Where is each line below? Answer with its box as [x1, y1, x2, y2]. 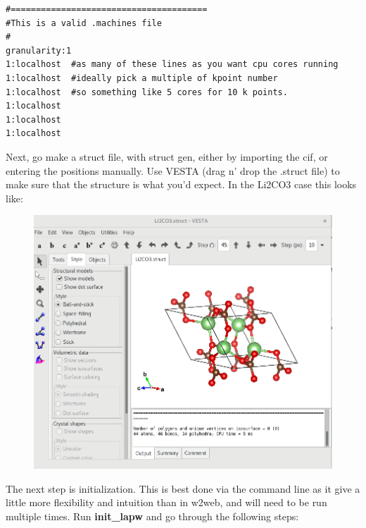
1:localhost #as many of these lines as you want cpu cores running [6, 59, 339, 70]
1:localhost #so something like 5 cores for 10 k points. [6, 87, 288, 97]
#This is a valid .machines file [6, 18, 162, 28]
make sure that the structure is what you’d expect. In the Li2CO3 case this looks [6, 177, 357, 192]
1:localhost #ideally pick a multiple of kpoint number [6, 73, 278, 83]
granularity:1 [6, 45, 72, 56]
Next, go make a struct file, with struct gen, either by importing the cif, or [6, 149, 328, 164]
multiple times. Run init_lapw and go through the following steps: [6, 508, 299, 523]
